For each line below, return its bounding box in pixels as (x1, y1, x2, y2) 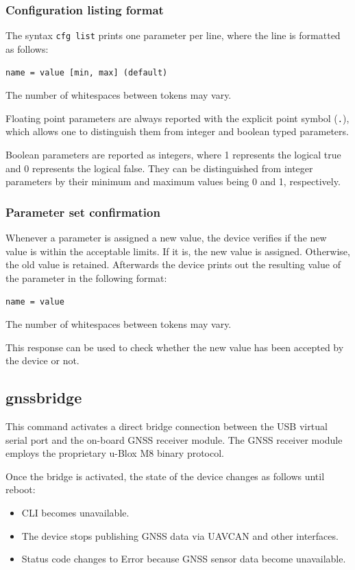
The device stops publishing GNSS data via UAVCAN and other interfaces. (21, 528, 339, 543)
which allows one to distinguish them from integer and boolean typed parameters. (5, 124, 349, 139)
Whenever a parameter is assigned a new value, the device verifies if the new (5, 230, 327, 244)
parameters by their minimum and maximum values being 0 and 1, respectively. (5, 174, 341, 189)
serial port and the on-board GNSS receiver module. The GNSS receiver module (5, 432, 343, 447)
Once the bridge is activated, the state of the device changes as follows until (5, 468, 325, 483)
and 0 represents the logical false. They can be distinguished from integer (5, 161, 313, 175)
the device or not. (5, 353, 79, 368)
